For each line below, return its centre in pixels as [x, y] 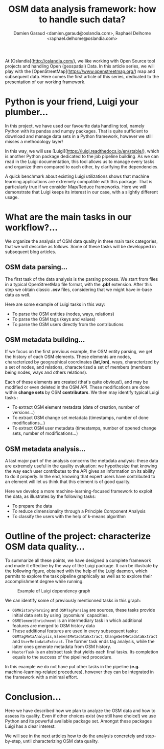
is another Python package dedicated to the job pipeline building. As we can [82, 156]
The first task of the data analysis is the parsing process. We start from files [82, 279]
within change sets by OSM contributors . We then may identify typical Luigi [82, 392]
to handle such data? [82, 19]
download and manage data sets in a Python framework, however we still [79, 136]
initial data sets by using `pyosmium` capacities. [60, 615]
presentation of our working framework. [45, 82]
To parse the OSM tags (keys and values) [54, 319]
